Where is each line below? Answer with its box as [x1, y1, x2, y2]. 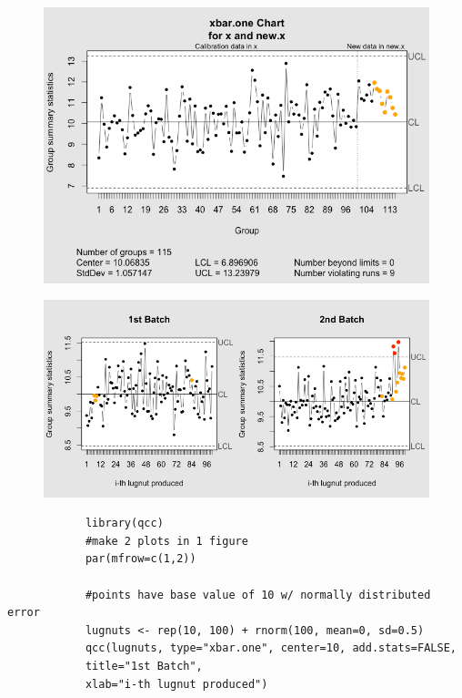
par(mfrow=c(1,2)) [85, 552, 196, 566]
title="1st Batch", [85, 660, 203, 673]
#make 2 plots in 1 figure [85, 534, 248, 548]
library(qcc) [85, 517, 164, 530]
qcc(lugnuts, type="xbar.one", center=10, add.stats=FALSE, [85, 642, 457, 655]
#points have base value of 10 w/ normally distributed [85, 588, 431, 601]
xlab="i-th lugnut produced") [85, 677, 268, 691]
